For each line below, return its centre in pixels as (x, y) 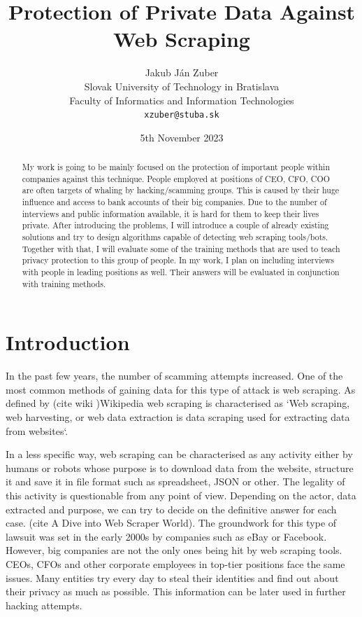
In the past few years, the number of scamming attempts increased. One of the (174, 376)
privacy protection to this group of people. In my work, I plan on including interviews (178, 260)
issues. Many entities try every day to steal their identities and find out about (172, 577)
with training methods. (64, 283)
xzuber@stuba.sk (182, 115)
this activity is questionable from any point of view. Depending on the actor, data (181, 495)
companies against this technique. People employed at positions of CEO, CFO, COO (176, 178)
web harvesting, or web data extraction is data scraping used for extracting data (178, 417)
